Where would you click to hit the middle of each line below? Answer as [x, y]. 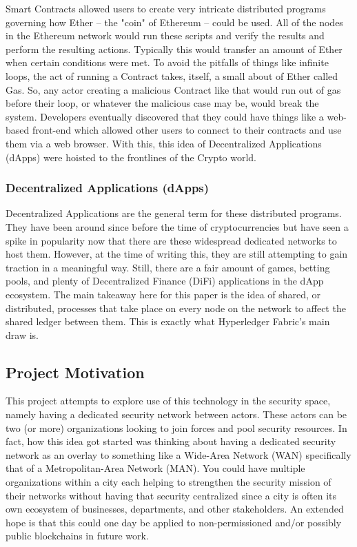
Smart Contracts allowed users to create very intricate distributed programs [166, 8]
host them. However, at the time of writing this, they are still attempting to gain [177, 254]
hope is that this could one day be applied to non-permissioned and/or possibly [174, 522]
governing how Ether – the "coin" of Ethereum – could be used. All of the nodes [174, 22]
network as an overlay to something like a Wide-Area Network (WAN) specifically [178, 454]
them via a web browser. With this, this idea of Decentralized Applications [164, 143]
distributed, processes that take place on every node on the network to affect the [176, 308]
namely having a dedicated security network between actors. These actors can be [176, 414]
